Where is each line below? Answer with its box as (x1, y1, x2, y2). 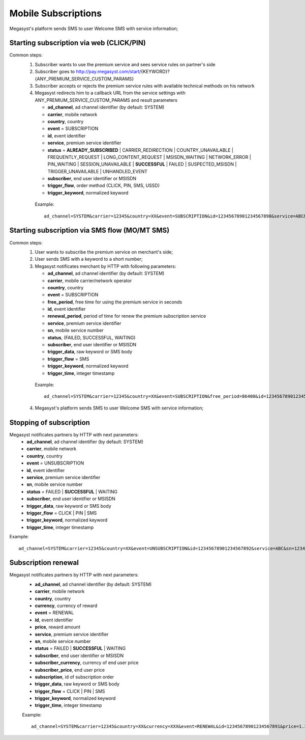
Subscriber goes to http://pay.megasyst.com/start (35, 69, 140, 75)
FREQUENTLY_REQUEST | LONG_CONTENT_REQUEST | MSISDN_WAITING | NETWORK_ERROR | (47, 154, 251, 160)
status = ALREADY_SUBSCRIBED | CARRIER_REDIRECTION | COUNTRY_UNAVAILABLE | (47, 147, 234, 153)
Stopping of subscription (9, 418, 90, 427)
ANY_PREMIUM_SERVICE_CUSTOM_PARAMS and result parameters (35, 97, 178, 103)
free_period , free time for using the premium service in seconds (47, 298, 182, 305)
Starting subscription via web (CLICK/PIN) (9, 39, 146, 47)
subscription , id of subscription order (35, 674, 114, 680)
